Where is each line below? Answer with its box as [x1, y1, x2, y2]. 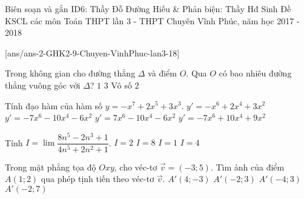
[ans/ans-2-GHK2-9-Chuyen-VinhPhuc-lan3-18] [5, 46, 180, 59]
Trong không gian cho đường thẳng [5, 67, 136, 79]
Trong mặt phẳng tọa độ [5, 160, 96, 173]
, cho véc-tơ [114, 160, 157, 173]
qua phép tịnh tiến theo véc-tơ [41, 172, 154, 185]
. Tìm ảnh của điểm [210, 160, 285, 173]
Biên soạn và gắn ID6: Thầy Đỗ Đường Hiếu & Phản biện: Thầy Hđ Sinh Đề [5, 2, 291, 15]
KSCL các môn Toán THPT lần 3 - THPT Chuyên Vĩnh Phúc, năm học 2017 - [5, 14, 300, 27]
